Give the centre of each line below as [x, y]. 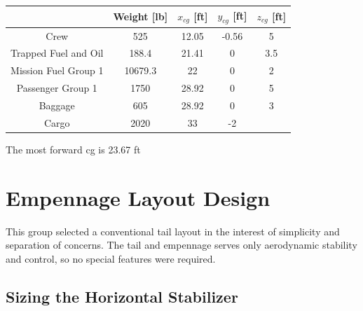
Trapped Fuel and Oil [57, 53]
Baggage [57, 105]
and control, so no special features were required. [111, 258]
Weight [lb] [141, 16]
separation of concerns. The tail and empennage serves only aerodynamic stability [181, 245]
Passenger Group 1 [57, 88]
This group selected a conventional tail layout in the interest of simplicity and [173, 231]
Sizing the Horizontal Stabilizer [122, 296]
